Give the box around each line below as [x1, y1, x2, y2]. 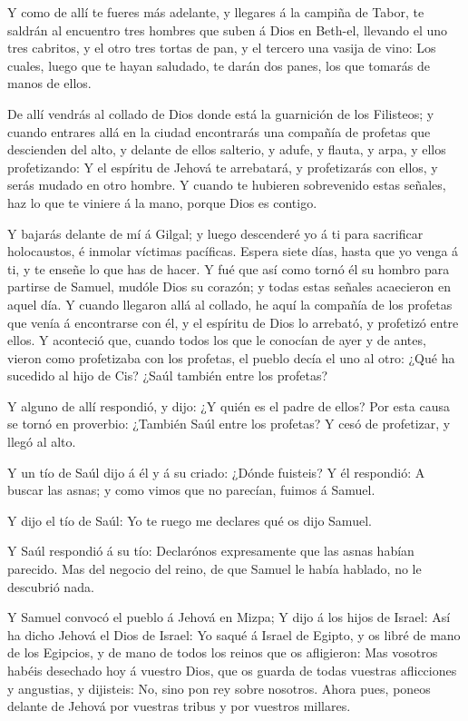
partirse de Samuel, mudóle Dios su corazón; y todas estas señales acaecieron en [7, 277, 451, 296]
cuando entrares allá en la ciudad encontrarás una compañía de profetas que [7, 122, 431, 141]
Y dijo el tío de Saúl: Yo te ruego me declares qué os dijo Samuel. [7, 510, 372, 529]
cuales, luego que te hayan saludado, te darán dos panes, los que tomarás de [7, 55, 431, 74]
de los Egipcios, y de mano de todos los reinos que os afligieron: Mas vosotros [7, 643, 438, 662]
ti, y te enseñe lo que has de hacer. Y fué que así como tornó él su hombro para [7, 259, 450, 278]
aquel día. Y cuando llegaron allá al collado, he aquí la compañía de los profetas [7, 294, 453, 313]
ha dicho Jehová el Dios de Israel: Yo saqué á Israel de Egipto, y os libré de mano [7, 625, 461, 644]
